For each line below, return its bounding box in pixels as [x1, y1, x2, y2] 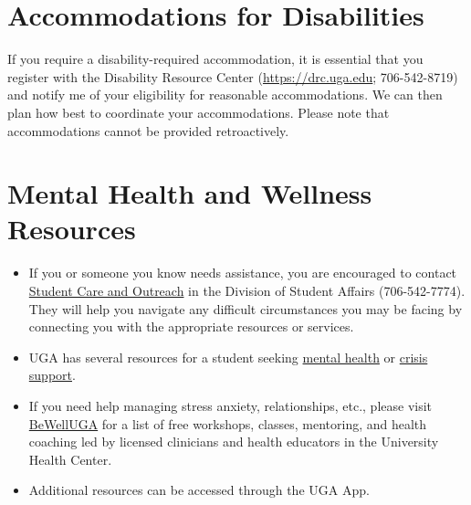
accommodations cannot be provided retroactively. [7, 121, 289, 140]
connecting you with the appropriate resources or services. [28, 317, 354, 336]
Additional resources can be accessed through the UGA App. [28, 480, 370, 500]
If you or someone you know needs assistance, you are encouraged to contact [28, 263, 457, 282]
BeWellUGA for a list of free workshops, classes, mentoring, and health [28, 414, 427, 433]
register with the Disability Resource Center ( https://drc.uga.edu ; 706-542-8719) [7, 67, 458, 86]
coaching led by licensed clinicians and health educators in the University [28, 432, 439, 451]
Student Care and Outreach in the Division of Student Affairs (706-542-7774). [28, 281, 466, 300]
